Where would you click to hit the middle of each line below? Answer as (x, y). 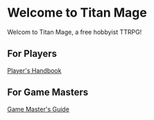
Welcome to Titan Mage (77, 13)
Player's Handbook (34, 70)
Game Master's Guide (38, 109)
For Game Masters (48, 93)
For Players (32, 54)
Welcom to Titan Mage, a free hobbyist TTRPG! (75, 32)
